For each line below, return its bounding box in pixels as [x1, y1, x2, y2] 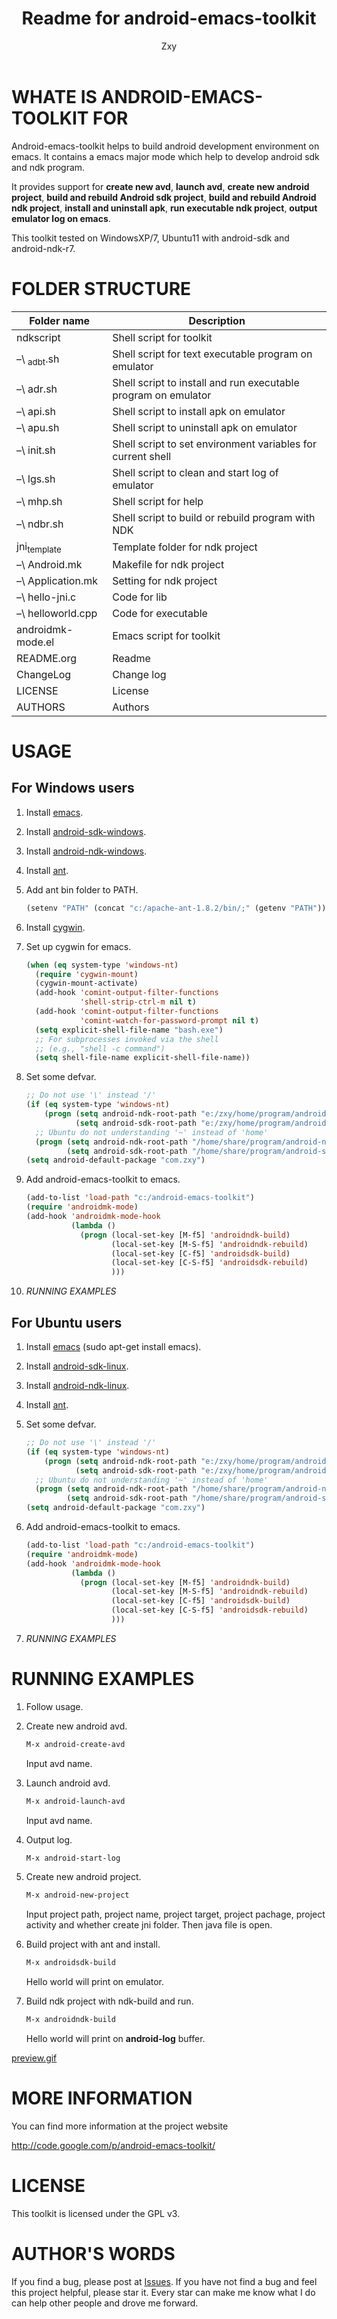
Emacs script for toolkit [112, 628, 221, 642]
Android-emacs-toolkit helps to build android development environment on [11, 140, 320, 152]
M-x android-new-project [25, 1890, 130, 1901]
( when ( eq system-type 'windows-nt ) [25, 960, 179, 970]
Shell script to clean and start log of [112, 465, 279, 479]
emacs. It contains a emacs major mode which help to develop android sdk [11, 150, 320, 162]
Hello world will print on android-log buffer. [25, 2033, 206, 2045]
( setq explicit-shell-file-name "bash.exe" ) [35, 1025, 224, 1035]
